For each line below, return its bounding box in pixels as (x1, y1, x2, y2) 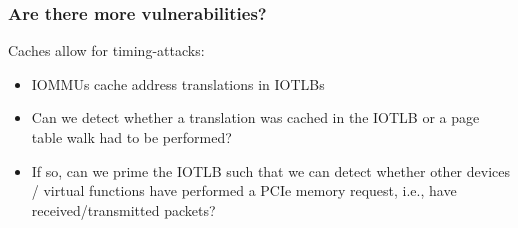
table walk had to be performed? (31, 127, 232, 147)
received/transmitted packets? (31, 199, 216, 220)
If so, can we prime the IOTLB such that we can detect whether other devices (31, 160, 510, 181)
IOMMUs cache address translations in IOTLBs (31, 73, 325, 94)
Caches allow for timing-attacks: (8, 40, 205, 61)
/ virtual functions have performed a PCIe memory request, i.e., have (31, 180, 457, 201)
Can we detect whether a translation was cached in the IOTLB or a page (31, 107, 480, 128)
